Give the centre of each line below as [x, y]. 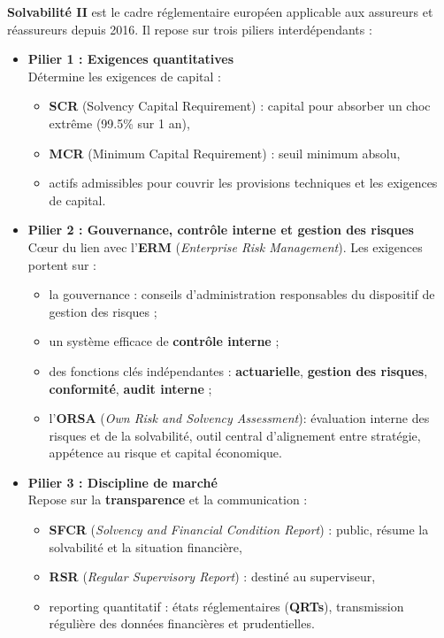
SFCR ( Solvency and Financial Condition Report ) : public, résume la [239, 530]
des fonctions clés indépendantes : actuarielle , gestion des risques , [238, 370]
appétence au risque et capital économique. [165, 453]
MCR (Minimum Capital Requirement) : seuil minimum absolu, [225, 153]
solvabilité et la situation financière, [145, 546]
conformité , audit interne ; [130, 388]
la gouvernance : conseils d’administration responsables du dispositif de [242, 294]
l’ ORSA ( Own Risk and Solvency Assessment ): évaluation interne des [239, 418]
